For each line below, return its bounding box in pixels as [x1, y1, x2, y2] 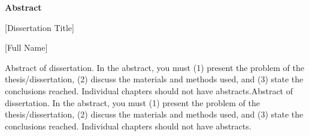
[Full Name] [5, 41, 48, 54]
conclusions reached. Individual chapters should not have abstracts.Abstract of [5, 84, 293, 97]
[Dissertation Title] [5, 21, 74, 33]
